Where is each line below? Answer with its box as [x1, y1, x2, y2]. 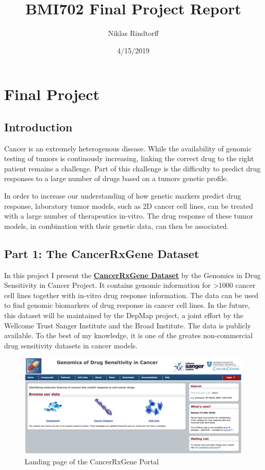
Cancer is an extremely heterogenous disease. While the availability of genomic [4, 143, 252, 153]
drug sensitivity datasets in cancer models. [4, 340, 138, 350]
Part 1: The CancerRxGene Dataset [4, 245, 199, 261]
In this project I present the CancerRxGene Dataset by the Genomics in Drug [4, 269, 261, 280]
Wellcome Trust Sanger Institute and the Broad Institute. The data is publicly [4, 320, 251, 330]
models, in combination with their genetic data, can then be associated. [4, 220, 229, 231]
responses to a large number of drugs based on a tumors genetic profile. [4, 173, 229, 184]
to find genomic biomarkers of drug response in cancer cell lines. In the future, [4, 300, 250, 310]
